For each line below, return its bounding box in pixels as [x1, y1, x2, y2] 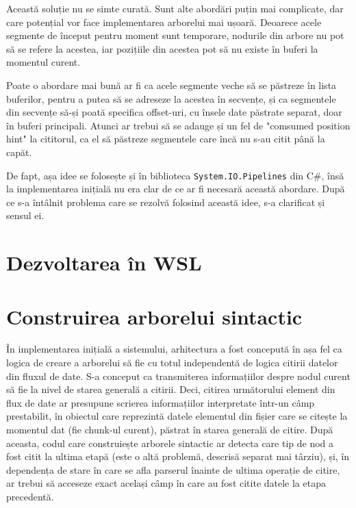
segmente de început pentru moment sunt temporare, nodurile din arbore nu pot [6, 28, 344, 42]
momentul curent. [6, 55, 81, 69]
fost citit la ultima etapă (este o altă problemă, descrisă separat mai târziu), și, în [6, 449, 350, 463]
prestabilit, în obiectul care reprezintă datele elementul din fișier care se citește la [6, 409, 348, 423]
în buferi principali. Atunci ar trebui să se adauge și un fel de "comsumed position [6, 118, 351, 132]
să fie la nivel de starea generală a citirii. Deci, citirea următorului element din [6, 382, 335, 396]
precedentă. [6, 490, 54, 503]
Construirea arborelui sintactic [6, 302, 303, 330]
